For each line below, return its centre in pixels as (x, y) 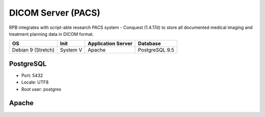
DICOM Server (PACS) (55, 13)
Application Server (110, 44)
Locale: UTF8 (35, 82)
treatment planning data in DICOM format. (52, 34)
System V (71, 50)
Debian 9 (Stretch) (33, 50)
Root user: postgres (41, 89)
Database (150, 44)
